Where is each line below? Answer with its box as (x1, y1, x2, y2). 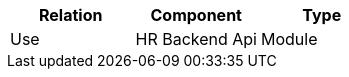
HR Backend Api (135, 29, 257, 49)
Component (150, 5, 242, 25)
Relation (39, 5, 103, 25)
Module (260, 29, 318, 49)
